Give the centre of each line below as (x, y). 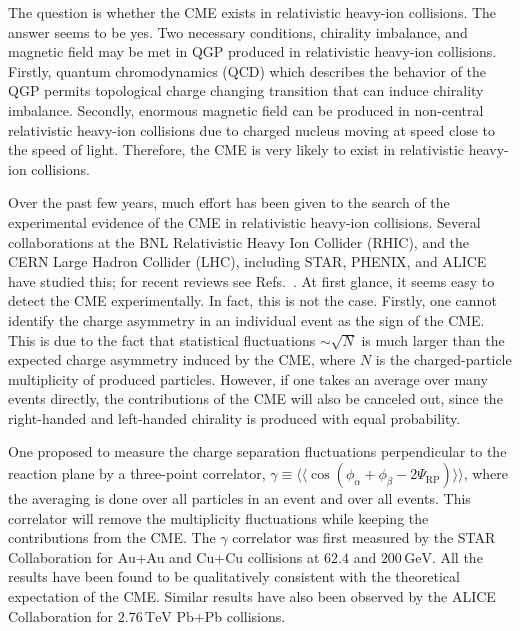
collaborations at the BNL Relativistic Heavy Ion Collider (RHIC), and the (239, 241)
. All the (457, 556)
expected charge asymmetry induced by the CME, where (182, 359)
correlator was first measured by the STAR (364, 537)
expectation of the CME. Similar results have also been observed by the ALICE (252, 596)
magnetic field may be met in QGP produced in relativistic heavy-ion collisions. (252, 51)
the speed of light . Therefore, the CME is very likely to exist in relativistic (236, 149)
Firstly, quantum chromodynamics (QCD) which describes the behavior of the (247, 70)
